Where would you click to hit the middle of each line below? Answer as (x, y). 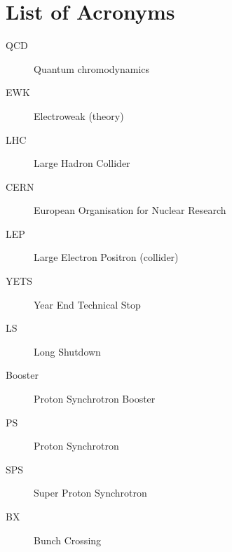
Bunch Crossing (68, 540)
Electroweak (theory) (79, 115)
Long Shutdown (67, 351)
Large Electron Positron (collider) (106, 257)
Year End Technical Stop (87, 304)
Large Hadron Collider (82, 163)
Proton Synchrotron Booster (95, 399)
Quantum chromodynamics (92, 68)
